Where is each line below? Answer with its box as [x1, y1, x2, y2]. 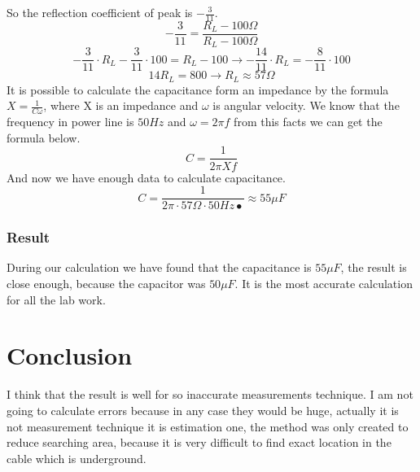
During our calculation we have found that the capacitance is [7, 259, 312, 276]
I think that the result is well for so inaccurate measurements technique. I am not [7, 386, 413, 403]
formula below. [7, 129, 81, 146]
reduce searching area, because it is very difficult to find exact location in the [7, 434, 392, 451]
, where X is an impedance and [43, 97, 199, 114]
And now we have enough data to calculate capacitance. [7, 168, 286, 186]
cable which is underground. [7, 449, 147, 466]
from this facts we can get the [234, 113, 383, 130]
